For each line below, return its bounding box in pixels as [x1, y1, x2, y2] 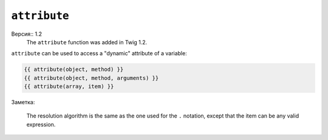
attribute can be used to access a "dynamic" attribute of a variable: [11, 50, 188, 57]
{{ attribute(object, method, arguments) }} [24, 75, 159, 81]
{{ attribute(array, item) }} [24, 83, 114, 90]
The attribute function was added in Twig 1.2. [26, 38, 148, 45]
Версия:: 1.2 [11, 30, 43, 38]
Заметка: [11, 99, 35, 106]
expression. [26, 121, 56, 128]
